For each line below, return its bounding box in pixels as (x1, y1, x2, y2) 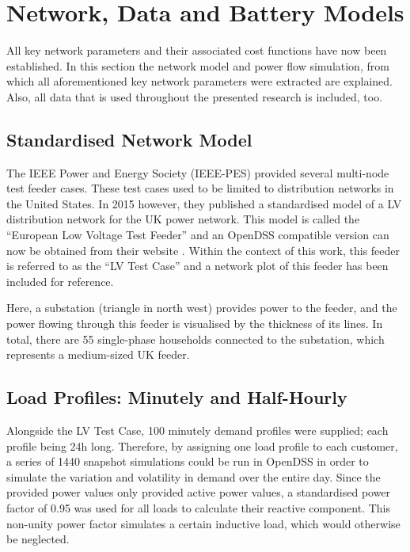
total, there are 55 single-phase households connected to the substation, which (6, 330, 385, 347)
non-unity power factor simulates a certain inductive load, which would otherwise (6, 515, 401, 531)
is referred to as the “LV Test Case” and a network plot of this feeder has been (6, 257, 389, 274)
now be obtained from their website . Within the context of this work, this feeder (6, 242, 401, 258)
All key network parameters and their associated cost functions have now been (6, 42, 387, 59)
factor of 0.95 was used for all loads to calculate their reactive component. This (6, 500, 390, 516)
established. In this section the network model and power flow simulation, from (6, 57, 389, 74)
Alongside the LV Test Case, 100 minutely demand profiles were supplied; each (6, 422, 389, 439)
